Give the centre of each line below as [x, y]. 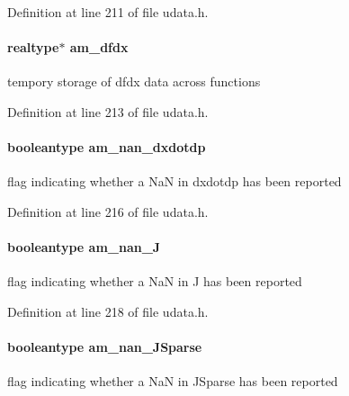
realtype [33, 47]
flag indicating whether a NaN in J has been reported [155, 281]
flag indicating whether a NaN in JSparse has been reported [173, 381]
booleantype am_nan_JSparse [105, 347]
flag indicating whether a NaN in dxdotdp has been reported [174, 181]
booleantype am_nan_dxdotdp [107, 147]
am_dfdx [99, 47]
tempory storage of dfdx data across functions [134, 81]
